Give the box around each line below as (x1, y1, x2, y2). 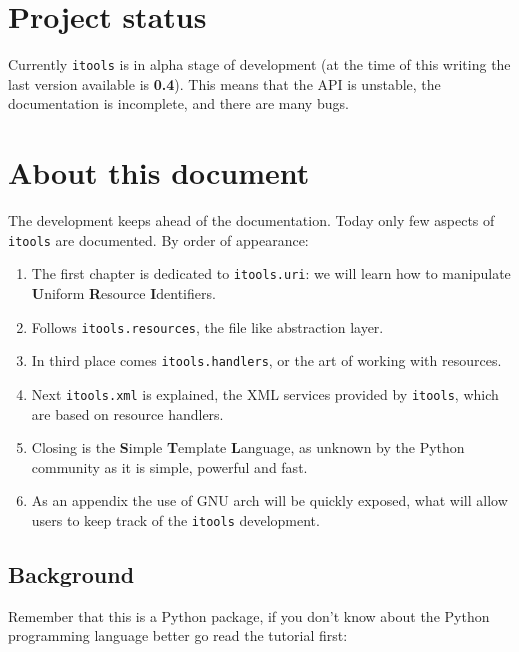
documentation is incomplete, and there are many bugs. (8, 93, 349, 114)
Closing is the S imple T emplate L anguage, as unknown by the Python (31, 437, 465, 458)
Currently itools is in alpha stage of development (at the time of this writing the (8, 54, 511, 75)
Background (8, 558, 135, 589)
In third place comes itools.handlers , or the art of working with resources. (31, 350, 502, 371)
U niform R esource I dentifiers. (31, 283, 216, 303)
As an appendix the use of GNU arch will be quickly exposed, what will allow (31, 490, 508, 511)
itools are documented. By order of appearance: (8, 229, 309, 250)
